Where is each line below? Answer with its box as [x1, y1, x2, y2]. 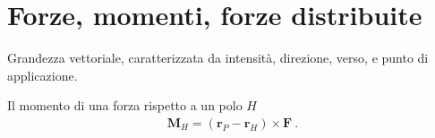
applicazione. [7, 65, 78, 84]
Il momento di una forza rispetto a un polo [7, 96, 243, 115]
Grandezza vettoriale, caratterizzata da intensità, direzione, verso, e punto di [7, 48, 429, 67]
